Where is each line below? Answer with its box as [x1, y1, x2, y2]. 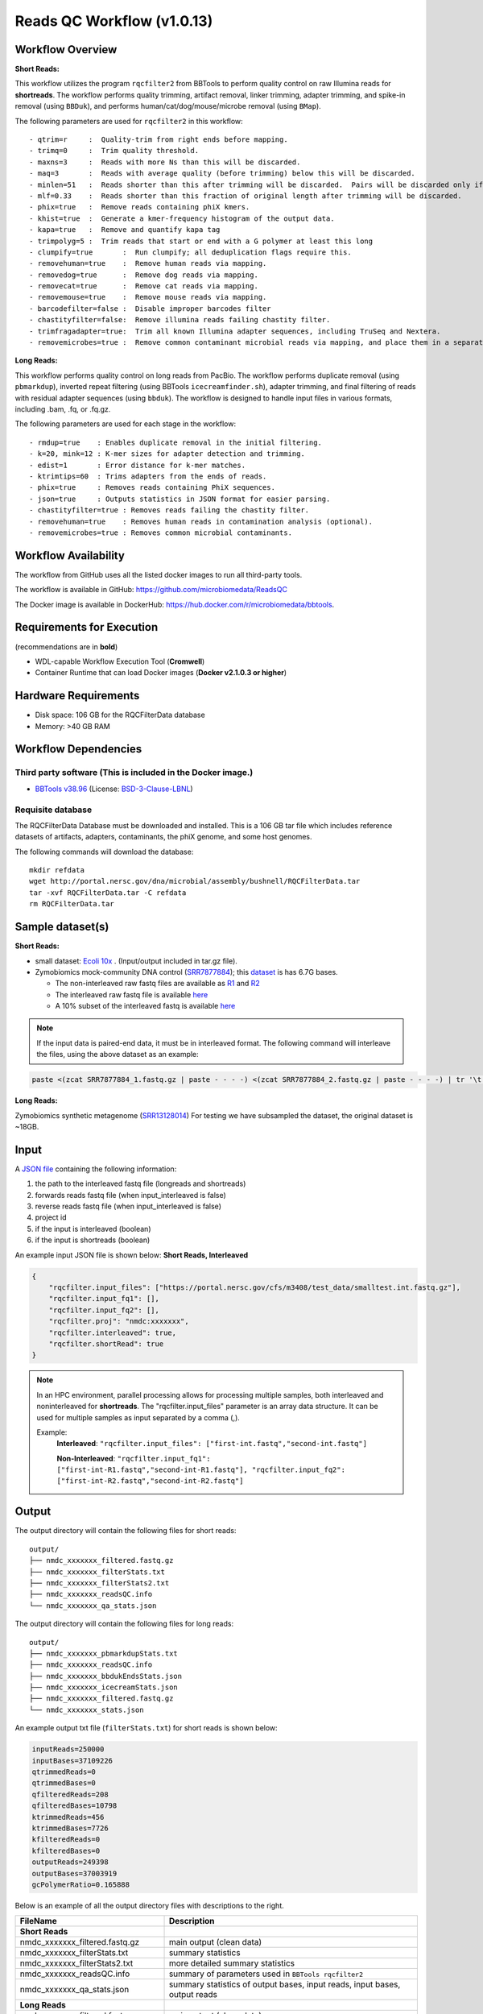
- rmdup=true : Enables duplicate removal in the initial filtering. [29, 437, 322, 447]
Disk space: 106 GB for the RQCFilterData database [35, 710, 205, 720]
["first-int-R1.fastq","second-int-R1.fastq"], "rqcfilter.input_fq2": [56, 1465, 346, 1474]
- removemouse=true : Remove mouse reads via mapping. [29, 292, 267, 302]
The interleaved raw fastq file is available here [55, 989, 208, 999]
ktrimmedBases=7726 [31, 1823, 109, 1833]
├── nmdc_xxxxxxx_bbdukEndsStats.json [29, 1672, 183, 1680]
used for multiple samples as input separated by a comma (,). [36, 1412, 241, 1422]
